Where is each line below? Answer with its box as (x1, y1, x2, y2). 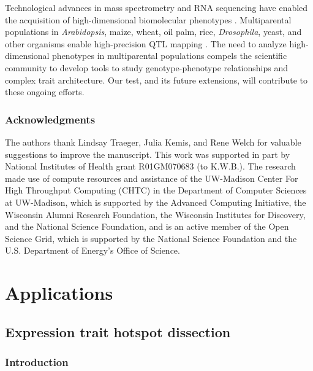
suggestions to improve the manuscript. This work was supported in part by (5, 147, 290, 160)
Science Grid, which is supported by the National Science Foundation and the (5, 232, 297, 244)
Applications (5, 280, 113, 305)
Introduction (5, 354, 69, 369)
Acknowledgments (5, 111, 96, 127)
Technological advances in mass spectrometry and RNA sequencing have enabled (5, 1, 308, 14)
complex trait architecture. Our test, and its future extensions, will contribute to (5, 73, 308, 86)
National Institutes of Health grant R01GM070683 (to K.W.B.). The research (5, 160, 296, 173)
